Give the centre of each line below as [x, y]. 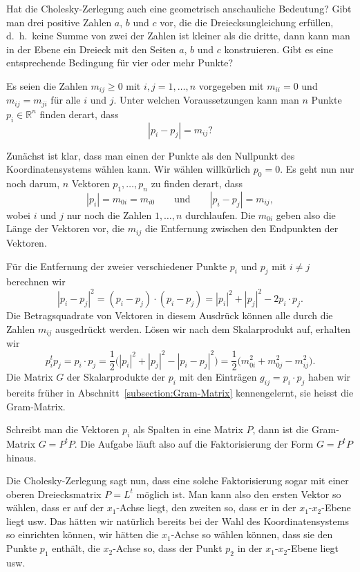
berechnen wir [36, 282]
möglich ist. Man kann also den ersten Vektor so [239, 494]
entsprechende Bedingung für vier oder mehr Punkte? [120, 63]
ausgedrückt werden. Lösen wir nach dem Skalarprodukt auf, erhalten [203, 328]
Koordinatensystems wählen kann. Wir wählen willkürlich [129, 169]
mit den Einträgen [218, 377]
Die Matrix [30, 377]
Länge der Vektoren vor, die [66, 228]
